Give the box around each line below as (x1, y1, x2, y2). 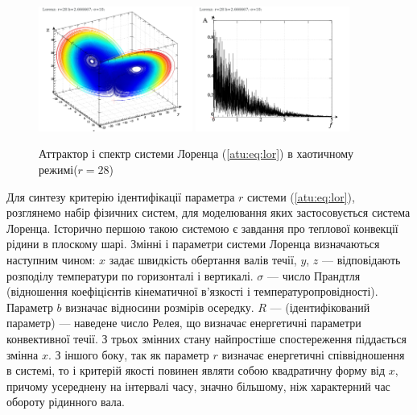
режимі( (39, 160, 78, 177)
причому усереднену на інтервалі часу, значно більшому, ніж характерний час (6, 377, 390, 394)
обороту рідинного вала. (6, 393, 125, 410)
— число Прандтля (267, 267, 361, 284)
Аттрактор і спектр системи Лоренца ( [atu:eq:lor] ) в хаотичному (39, 145, 353, 162)
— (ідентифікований (270, 298, 370, 315)
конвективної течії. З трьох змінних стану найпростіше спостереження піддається (6, 330, 407, 347)
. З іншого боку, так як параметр (47, 346, 209, 363)
